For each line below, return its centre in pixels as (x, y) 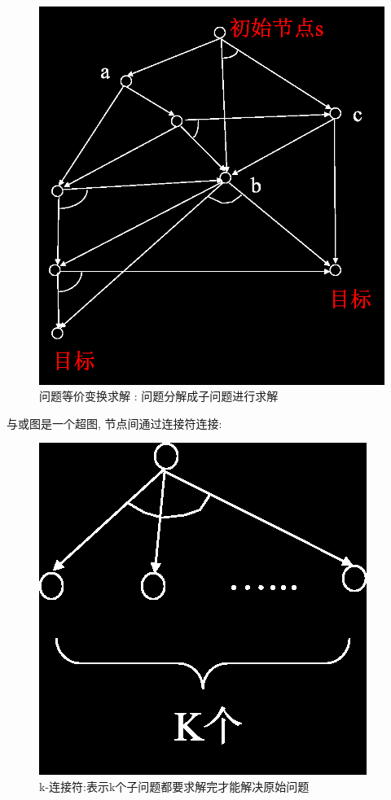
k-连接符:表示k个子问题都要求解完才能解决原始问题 (174, 786)
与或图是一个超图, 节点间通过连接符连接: (114, 423)
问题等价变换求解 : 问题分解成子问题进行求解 (159, 396)
